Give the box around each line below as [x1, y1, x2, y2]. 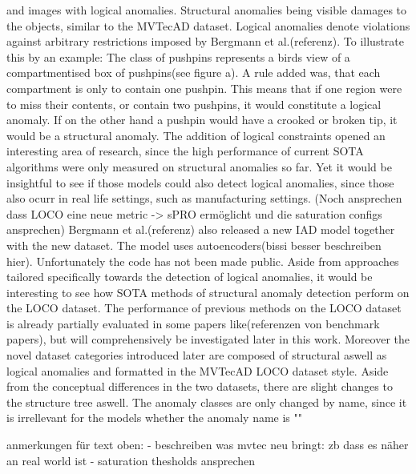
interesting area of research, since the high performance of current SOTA [6, 143, 364, 159]
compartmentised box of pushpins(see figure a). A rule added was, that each [6, 64, 381, 81]
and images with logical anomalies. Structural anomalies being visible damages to [6, 2, 407, 18]
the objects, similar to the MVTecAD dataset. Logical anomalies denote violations [6, 17, 410, 34]
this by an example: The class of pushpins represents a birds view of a [6, 48, 350, 65]
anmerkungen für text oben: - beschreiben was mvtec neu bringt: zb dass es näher [6, 436, 409, 453]
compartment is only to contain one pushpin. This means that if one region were [6, 79, 402, 96]
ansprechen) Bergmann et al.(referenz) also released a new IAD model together [6, 221, 395, 238]
